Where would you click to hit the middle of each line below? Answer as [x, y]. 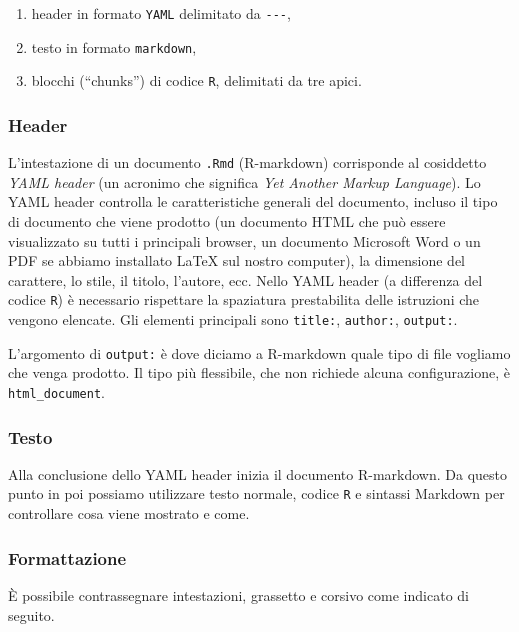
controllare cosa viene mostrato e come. [129, 513]
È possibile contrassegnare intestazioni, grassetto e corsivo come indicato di [238, 594]
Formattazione [67, 557]
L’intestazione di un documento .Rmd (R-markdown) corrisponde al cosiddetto [247, 162]
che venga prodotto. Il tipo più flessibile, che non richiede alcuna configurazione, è [259, 372]
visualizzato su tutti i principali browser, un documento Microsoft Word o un [244, 240]
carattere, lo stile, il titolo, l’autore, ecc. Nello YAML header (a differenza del [245, 279]
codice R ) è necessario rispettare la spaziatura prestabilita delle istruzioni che [244, 299]
